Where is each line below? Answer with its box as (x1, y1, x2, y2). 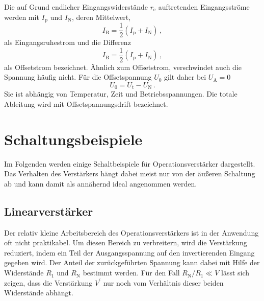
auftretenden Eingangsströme (158, 2, 250, 12)
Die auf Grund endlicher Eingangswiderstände (4, 2, 148, 12)
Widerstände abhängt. (4, 287, 73, 298)
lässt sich (221, 267, 250, 278)
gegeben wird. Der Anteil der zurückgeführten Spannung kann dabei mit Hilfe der (4, 257, 260, 268)
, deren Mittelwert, (71, 11, 131, 22)
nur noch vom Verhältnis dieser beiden (103, 277, 224, 288)
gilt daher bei (164, 72, 206, 82)
